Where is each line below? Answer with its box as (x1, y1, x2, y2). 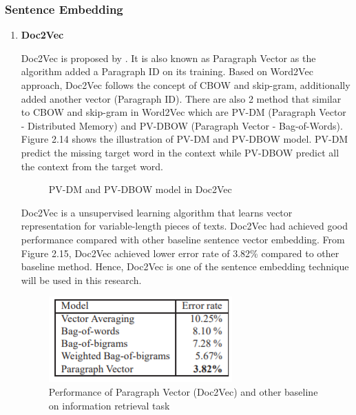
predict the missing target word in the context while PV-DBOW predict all (21, 145, 339, 159)
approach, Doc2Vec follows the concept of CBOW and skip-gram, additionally (21, 78, 350, 92)
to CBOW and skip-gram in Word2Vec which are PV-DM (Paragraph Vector (21, 105, 346, 119)
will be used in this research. (21, 272, 142, 287)
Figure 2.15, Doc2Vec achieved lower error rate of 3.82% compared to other (21, 245, 339, 260)
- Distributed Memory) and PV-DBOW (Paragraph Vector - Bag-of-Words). (21, 118, 343, 132)
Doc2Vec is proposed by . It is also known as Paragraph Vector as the (21, 50, 316, 65)
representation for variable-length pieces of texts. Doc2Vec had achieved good (21, 219, 348, 233)
